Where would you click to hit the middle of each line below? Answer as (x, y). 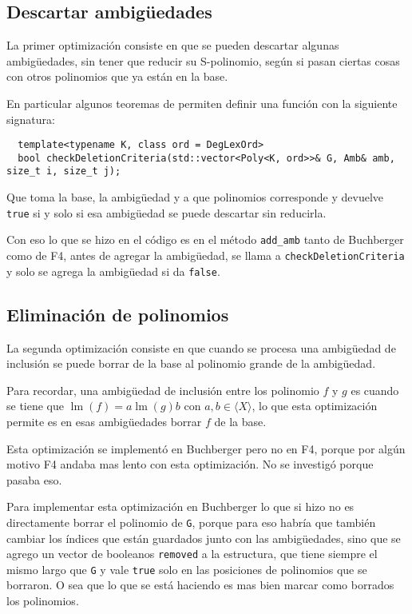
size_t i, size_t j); (64, 171)
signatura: (31, 119)
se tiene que (36, 406)
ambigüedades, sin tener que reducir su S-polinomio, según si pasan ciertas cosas (203, 60)
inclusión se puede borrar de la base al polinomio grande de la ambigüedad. (191, 363)
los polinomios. (43, 601)
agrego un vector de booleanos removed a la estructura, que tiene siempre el (192, 554)
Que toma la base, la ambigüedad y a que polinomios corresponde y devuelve (195, 197)
